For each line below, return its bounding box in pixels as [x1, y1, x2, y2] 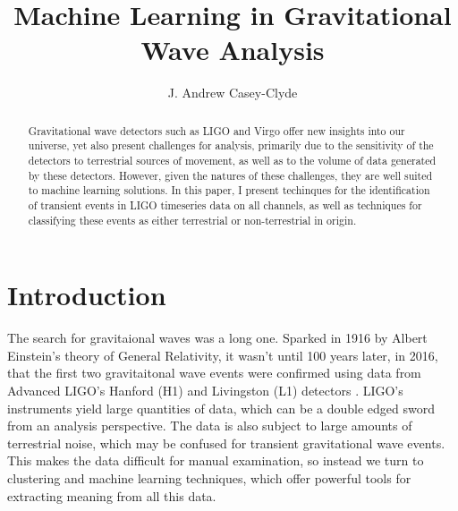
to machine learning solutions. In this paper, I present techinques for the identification [28, 183, 430, 198]
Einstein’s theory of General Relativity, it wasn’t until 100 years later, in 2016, [7, 345, 438, 364]
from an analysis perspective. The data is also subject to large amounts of [7, 416, 412, 435]
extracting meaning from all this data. [7, 486, 216, 505]
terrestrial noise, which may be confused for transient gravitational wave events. [7, 433, 445, 452]
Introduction [7, 277, 166, 313]
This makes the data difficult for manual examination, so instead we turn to [7, 451, 424, 470]
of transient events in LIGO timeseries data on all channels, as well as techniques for [28, 197, 422, 212]
